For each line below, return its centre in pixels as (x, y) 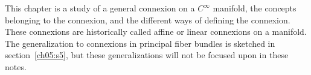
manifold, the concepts (255, 8)
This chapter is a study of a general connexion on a (100, 8)
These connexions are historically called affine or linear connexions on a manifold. (156, 31)
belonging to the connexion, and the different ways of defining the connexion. (148, 19)
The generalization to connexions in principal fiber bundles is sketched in (140, 43)
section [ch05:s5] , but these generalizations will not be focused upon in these (147, 55)
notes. (16, 66)
